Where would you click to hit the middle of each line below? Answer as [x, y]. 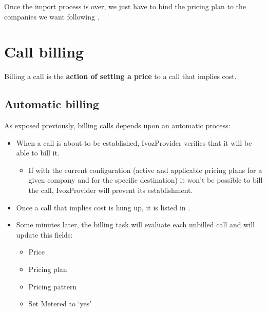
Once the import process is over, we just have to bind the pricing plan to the [125, 6]
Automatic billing [52, 104]
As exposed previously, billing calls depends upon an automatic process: [117, 125]
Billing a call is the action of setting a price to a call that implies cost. [120, 76]
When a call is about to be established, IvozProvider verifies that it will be [134, 142]
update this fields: [44, 234]
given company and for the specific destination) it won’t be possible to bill [146, 180]
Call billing [44, 52]
